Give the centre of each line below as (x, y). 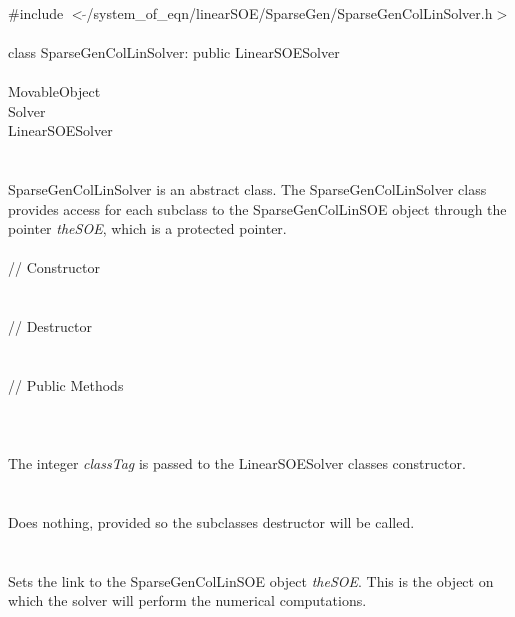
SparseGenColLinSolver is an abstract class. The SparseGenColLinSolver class (247, 188)
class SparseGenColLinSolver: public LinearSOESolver (174, 51)
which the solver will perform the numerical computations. (187, 600)
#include (36, 12)
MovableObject (54, 90)
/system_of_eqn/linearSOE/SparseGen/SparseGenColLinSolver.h (289, 12)
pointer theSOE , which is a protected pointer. (147, 228)
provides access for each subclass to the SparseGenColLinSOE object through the (257, 208)
